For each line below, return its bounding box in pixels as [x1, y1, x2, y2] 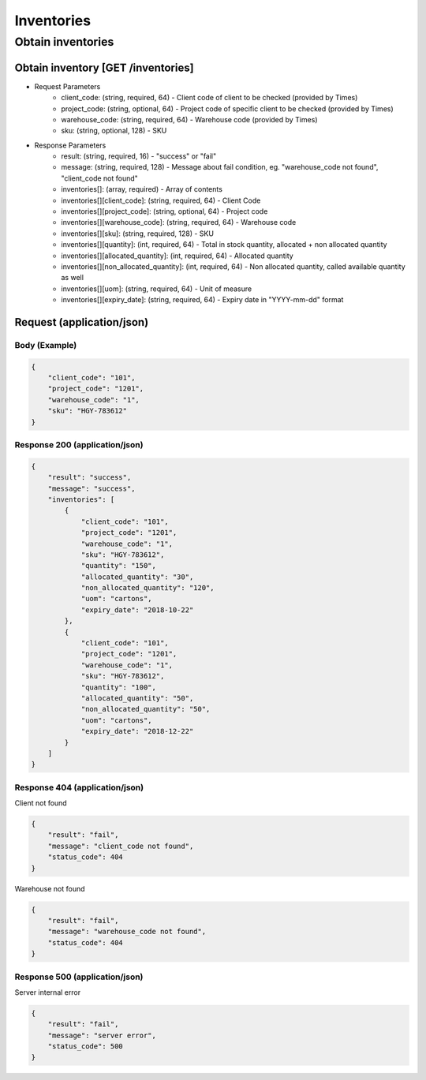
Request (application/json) [14, 316, 149, 329]
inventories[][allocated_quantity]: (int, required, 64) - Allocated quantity [61, 251, 293, 260]
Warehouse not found [14, 884, 86, 893]
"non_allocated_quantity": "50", [80, 704, 211, 714]
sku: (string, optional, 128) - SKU [61, 126, 167, 136]
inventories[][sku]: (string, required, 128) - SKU [61, 229, 215, 238]
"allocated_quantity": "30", [80, 572, 194, 581]
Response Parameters [34, 140, 106, 150]
